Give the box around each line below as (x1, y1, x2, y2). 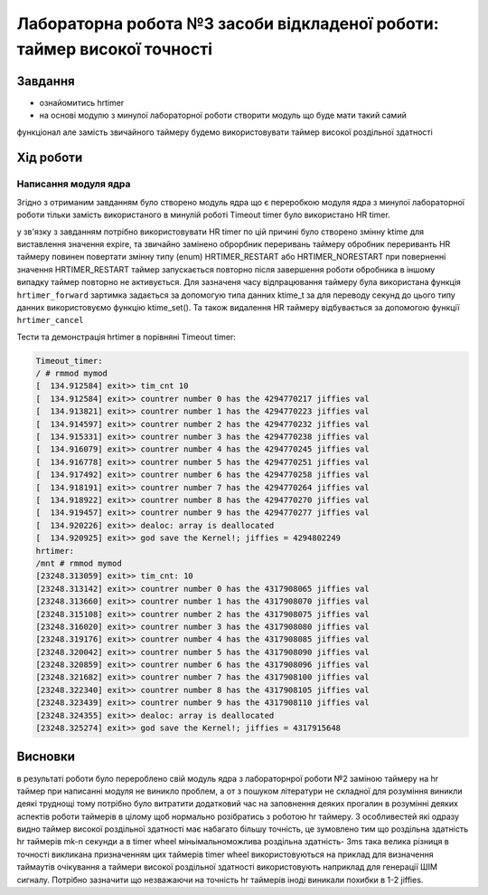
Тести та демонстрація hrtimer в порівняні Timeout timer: (16, 331, 237, 342)
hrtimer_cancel (16, 315, 85, 326)
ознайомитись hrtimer (39, 97, 125, 108)
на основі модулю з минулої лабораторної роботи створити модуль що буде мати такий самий (39, 109, 407, 121)
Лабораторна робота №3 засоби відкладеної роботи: (16, 14, 439, 33)
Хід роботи (16, 150, 83, 166)
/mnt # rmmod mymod (35, 557, 122, 568)
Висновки (16, 749, 76, 765)
